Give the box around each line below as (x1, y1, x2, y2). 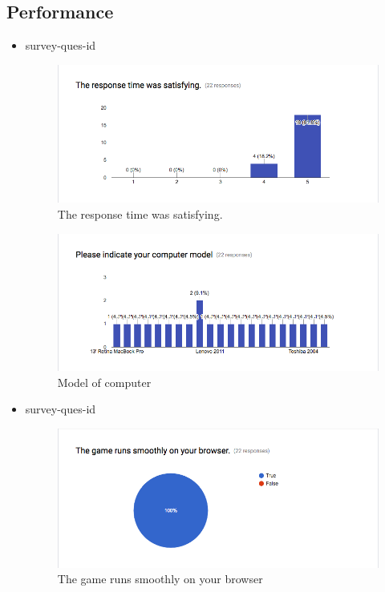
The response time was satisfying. (57, 206, 223, 223)
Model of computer (57, 373, 152, 390)
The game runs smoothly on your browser (57, 570, 263, 587)
